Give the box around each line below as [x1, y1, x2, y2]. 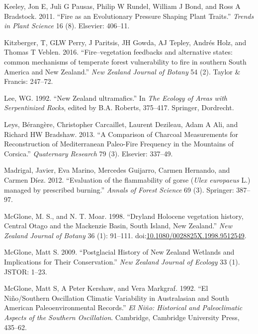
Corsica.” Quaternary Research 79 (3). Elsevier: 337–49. [4, 148, 173, 158]
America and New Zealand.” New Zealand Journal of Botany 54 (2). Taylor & [4, 66, 241, 76]
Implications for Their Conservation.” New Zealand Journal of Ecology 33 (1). [4, 257, 240, 267]
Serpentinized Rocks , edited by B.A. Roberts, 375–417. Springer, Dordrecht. [4, 102, 234, 113]
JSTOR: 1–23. [4, 266, 47, 276]
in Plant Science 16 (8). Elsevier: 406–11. [4, 20, 130, 31]
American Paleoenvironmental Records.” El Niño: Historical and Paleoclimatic [4, 302, 243, 313]
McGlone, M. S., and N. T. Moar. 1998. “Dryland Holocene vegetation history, [4, 210, 244, 221]
